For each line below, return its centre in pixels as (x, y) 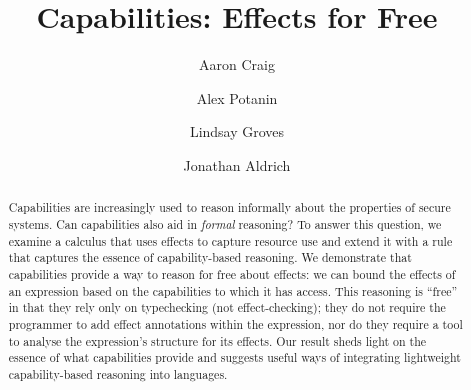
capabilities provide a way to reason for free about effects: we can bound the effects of (232, 273)
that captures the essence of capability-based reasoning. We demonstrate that (210, 257)
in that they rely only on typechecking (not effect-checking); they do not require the (227, 307)
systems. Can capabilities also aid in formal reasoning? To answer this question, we (225, 223)
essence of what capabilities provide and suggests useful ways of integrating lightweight (234, 357)
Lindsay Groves (237, 131)
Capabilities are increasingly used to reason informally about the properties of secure (229, 207)
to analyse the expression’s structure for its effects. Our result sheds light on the (217, 340)
